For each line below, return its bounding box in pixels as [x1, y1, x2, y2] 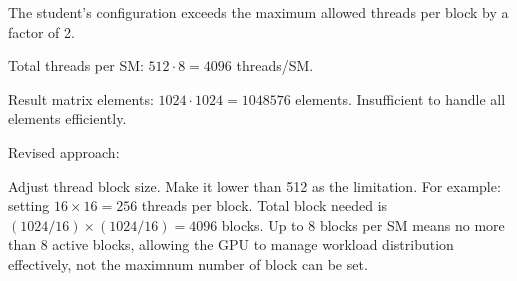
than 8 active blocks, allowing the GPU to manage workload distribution [8, 234, 454, 255]
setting [8, 195, 50, 216]
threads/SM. [236, 55, 314, 76]
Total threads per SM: [8, 55, 144, 76]
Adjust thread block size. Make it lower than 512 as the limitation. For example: [8, 175, 501, 196]
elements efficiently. [8, 108, 127, 129]
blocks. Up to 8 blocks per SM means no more [221, 214, 505, 235]
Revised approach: [8, 141, 120, 162]
